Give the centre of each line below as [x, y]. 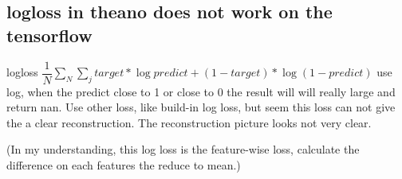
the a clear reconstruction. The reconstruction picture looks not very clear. [189, 122]
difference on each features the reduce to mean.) [124, 165]
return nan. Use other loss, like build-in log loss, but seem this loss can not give [201, 107]
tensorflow [49, 35]
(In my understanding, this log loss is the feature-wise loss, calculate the [183, 149]
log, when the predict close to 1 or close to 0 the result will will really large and [201, 91]
